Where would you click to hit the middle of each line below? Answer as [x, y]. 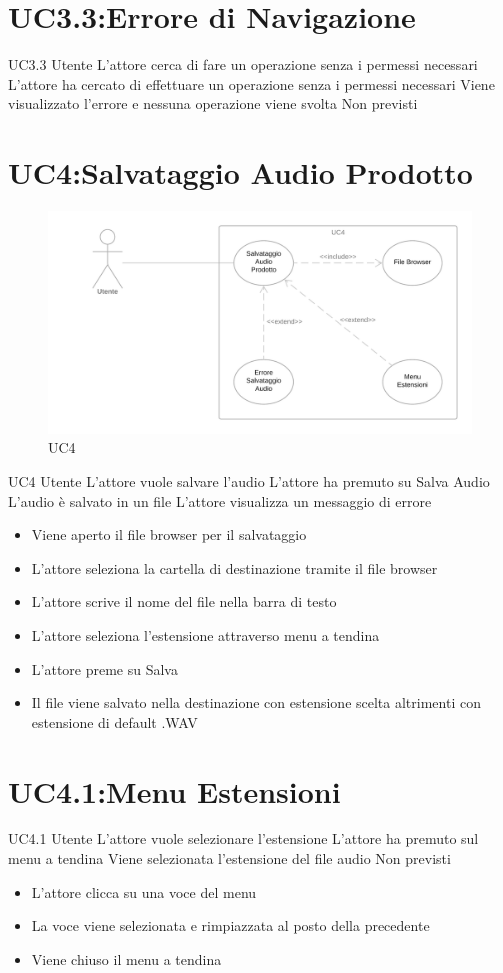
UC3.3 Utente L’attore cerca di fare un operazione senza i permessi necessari [243, 64]
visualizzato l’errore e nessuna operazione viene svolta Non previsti [213, 103]
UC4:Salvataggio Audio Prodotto [240, 172]
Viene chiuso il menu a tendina [126, 958]
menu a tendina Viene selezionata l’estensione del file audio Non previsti [229, 858]
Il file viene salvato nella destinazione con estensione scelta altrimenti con [256, 702]
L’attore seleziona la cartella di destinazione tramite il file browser [234, 567]
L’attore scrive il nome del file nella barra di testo [184, 601]
